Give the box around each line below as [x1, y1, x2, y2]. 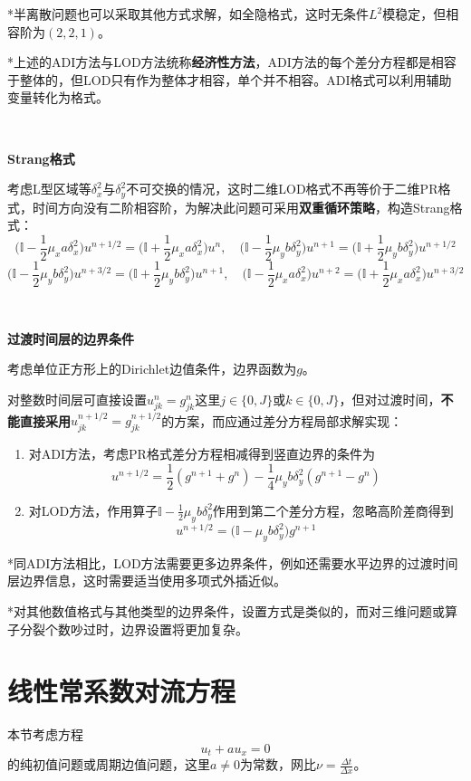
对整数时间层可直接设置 [7, 389, 147, 408]
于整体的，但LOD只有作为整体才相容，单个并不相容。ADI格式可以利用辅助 [7, 70, 452, 89]
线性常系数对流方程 [7, 672, 236, 710]
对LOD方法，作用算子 [28, 500, 159, 519]
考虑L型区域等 [7, 179, 91, 198]
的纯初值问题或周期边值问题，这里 [7, 755, 210, 774]
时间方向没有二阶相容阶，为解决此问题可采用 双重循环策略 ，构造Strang [32, 197, 450, 216]
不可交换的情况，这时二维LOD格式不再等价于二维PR [126, 179, 438, 198]
